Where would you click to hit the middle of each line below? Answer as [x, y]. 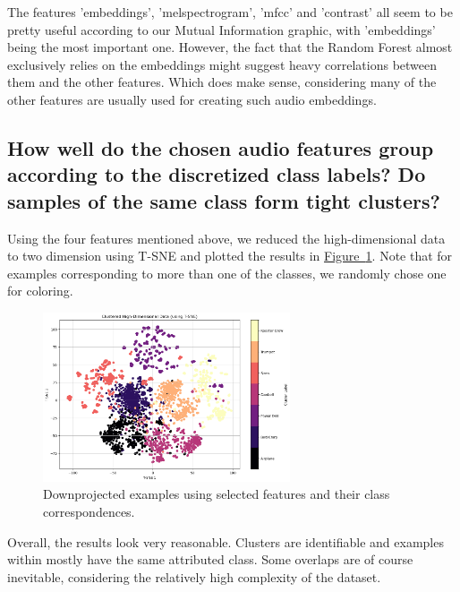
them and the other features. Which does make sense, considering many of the [222, 82]
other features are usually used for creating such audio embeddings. [192, 99]
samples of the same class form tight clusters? [224, 200]
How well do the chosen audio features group [221, 147]
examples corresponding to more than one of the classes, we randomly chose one [227, 273]
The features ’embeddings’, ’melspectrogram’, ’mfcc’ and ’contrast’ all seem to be [230, 12]
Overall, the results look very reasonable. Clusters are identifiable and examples [226, 541]
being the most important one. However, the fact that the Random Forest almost [230, 47]
